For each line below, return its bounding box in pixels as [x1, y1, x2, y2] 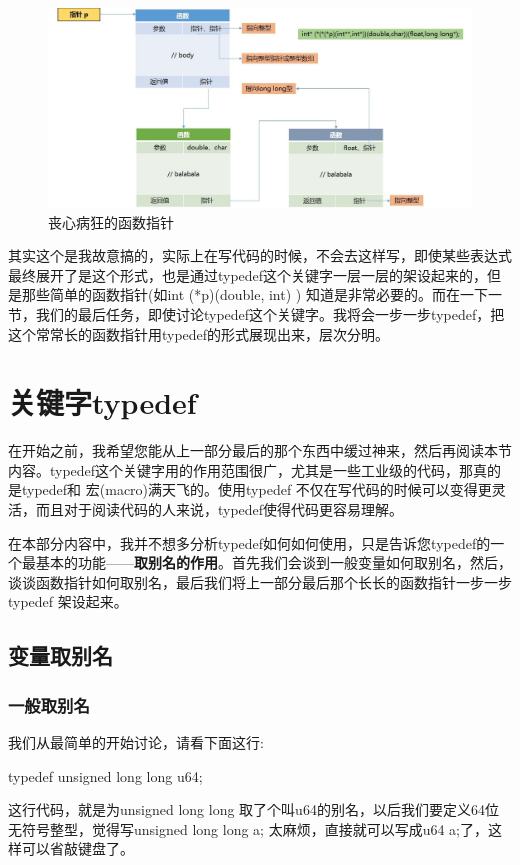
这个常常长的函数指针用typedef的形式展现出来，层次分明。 [8, 323, 390, 344]
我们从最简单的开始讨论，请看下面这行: [8, 732, 264, 753]
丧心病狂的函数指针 [48, 211, 174, 232]
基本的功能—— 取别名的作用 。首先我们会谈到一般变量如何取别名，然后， [35, 552, 512, 573]
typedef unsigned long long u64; [8, 765, 203, 786]
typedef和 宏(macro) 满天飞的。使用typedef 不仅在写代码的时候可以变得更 [21, 479, 492, 500]
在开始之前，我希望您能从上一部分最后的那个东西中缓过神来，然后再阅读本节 [8, 440, 512, 461]
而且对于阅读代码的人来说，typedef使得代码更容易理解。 [35, 499, 404, 520]
